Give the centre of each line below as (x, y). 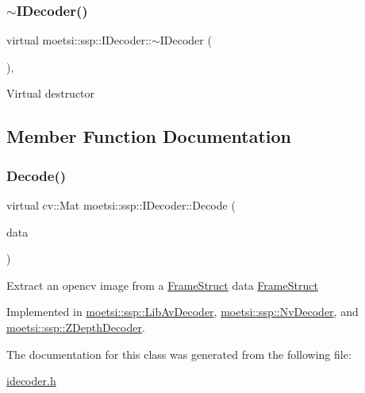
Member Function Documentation (149, 136)
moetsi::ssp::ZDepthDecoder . (76, 327)
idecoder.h (31, 381)
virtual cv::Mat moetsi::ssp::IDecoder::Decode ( (121, 205)
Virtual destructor (51, 93)
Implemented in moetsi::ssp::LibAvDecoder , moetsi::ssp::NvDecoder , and (182, 312)
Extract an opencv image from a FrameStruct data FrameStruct (162, 285)
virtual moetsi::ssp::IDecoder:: (79, 40)
